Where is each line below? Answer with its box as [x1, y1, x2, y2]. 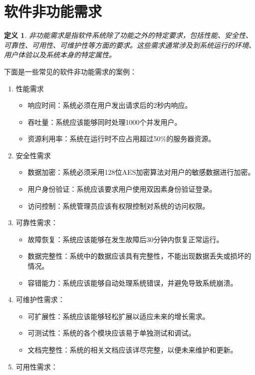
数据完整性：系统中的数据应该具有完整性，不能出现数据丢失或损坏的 [27, 251, 252, 261]
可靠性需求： [15, 217, 58, 228]
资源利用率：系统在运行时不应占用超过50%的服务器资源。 [27, 133, 216, 144]
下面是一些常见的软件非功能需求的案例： [4, 66, 137, 76]
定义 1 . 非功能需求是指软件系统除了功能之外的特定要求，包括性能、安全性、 [4, 30, 253, 40]
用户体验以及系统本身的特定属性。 [4, 49, 116, 60]
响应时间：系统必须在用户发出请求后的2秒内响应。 [27, 100, 192, 110]
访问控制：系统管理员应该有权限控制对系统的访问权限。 [27, 200, 210, 211]
